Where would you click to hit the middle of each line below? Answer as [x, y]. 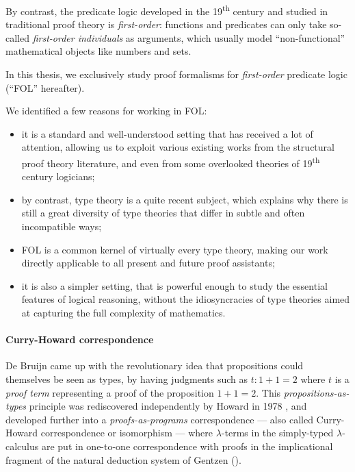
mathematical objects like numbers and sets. [98, 51]
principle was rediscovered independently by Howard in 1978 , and [168, 406]
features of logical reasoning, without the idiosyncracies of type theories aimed [186, 299]
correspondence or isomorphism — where [127, 433]
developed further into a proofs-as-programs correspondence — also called [159, 419]
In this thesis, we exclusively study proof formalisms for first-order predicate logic [176, 74]
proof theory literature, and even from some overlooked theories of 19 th [171, 162]
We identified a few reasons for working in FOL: [106, 111]
